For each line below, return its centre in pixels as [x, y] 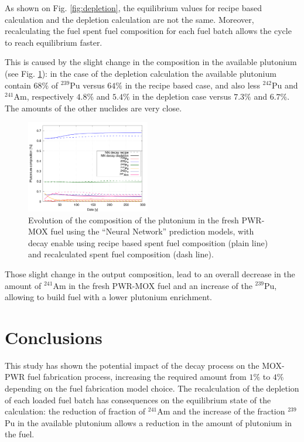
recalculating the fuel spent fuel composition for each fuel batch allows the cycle [148, 31]
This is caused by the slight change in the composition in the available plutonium [151, 62]
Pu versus [87, 85]
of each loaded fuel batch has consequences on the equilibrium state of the [138, 399]
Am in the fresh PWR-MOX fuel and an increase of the [153, 285]
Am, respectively [44, 96]
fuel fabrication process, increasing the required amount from [137, 377]
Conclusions [54, 337]
